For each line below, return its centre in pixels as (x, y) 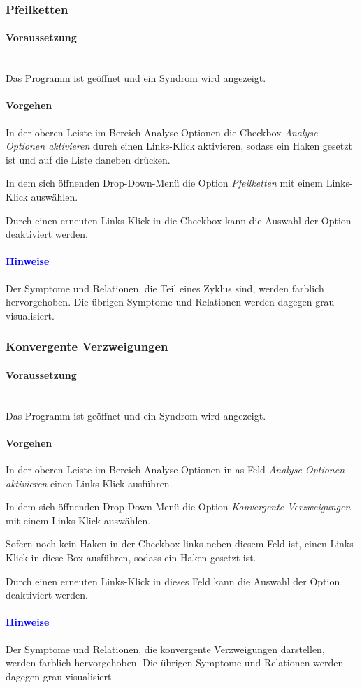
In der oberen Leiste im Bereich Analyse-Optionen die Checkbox (144, 132)
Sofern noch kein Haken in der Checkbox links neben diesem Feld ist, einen (166, 544)
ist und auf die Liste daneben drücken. (88, 159)
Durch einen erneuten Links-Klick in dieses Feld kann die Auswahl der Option (173, 581)
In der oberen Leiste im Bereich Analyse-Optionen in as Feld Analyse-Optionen (175, 469)
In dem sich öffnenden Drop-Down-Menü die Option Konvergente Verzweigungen (178, 507)
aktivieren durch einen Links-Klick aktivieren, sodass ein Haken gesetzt (200, 146)
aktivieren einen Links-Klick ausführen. (89, 483)
